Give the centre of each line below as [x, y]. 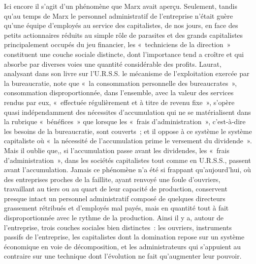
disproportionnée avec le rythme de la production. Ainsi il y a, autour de [114, 218]
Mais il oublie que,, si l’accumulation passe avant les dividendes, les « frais [117, 150]
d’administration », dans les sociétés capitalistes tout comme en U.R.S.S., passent [128, 160]
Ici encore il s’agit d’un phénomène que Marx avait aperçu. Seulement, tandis [121, 6]
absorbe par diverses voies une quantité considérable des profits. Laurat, [113, 64]
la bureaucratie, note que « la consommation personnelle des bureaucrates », [121, 83]
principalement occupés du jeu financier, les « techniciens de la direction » [117, 44]
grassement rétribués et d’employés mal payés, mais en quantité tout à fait [116, 208]
